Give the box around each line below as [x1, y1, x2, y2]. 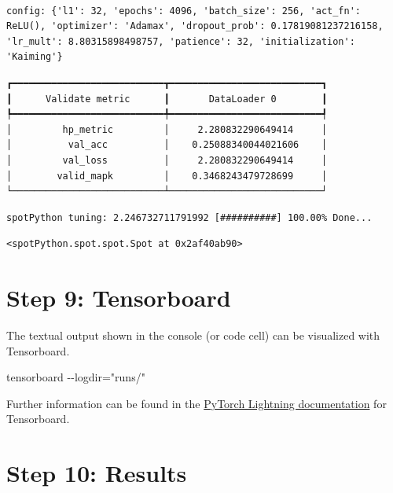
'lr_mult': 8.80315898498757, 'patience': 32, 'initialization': [6, 35, 355, 47]
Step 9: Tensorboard [6, 281, 231, 314]
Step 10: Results [6, 457, 187, 489]
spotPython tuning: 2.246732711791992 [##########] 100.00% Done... [6, 212, 373, 223]
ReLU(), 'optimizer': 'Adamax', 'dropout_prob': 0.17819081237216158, [6, 20, 384, 32]
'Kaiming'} [6, 51, 63, 63]
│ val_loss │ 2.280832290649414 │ [6, 154, 328, 166]
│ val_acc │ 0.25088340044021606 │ [6, 139, 328, 151]
